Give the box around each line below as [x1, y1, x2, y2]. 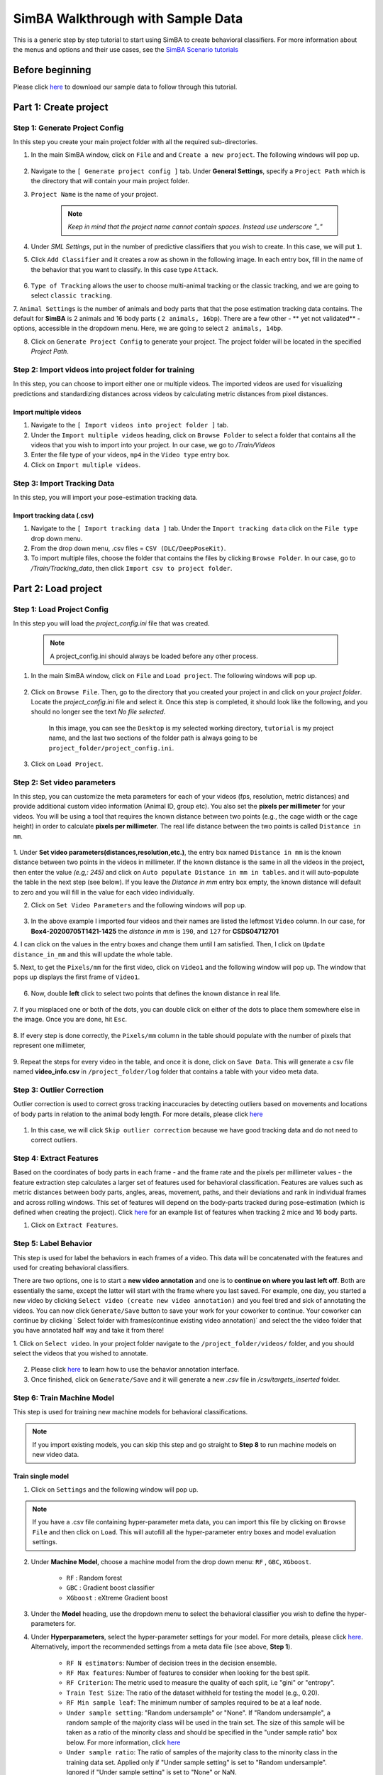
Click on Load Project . [30, 760, 104, 768]
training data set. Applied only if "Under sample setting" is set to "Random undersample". [66, 1758, 328, 1766]
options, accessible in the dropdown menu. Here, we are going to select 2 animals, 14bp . [13, 324, 283, 333]
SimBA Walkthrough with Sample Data [13, 11, 243, 26]
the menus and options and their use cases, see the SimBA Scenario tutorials [13, 45, 239, 53]
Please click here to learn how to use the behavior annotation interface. [30, 1365, 240, 1374]
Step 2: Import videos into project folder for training [13, 365, 195, 375]
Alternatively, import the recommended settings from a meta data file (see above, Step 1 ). [30, 1642, 292, 1651]
